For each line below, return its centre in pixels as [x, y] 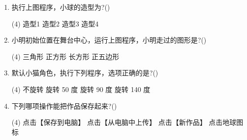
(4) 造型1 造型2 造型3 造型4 [55, 23]
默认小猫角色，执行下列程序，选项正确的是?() [85, 73]
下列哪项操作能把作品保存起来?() [64, 105]
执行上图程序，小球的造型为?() [61, 7]
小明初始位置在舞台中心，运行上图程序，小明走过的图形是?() [109, 40]
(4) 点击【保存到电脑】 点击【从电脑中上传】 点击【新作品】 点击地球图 [127, 122]
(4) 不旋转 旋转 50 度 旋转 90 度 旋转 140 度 [81, 89]
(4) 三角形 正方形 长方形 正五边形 [65, 56]
